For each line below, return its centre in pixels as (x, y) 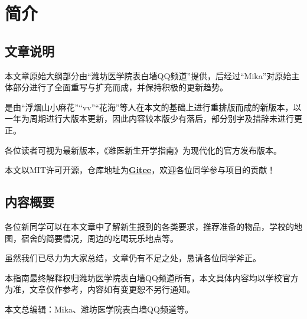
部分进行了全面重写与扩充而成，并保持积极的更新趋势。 (120, 87)
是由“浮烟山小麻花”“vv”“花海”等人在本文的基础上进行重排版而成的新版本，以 (153, 107)
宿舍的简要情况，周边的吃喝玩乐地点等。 (99, 238)
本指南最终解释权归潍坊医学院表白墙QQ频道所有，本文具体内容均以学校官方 (152, 277)
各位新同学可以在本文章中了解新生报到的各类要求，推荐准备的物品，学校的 (149, 226)
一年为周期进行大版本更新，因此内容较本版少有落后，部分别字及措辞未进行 (149, 118)
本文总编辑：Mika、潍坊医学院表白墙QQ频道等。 (99, 309)
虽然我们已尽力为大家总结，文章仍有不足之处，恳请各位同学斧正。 (133, 258)
